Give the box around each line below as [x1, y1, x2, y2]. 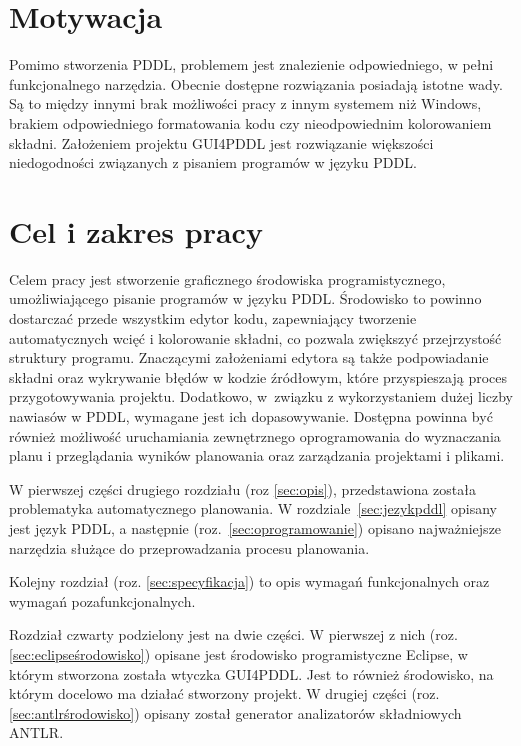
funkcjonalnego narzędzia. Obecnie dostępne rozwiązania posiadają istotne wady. [9, 73, 503, 94]
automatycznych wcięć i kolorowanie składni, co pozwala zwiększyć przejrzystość [9, 327, 502, 348]
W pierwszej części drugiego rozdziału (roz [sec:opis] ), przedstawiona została [9, 478, 476, 499]
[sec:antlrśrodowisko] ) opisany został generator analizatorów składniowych [9, 702, 462, 723]
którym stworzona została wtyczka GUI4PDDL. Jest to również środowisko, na [9, 663, 494, 684]
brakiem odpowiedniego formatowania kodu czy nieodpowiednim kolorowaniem [9, 112, 492, 133]
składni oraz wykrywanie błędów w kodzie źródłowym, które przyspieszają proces [9, 366, 508, 387]
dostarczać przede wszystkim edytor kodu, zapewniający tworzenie [9, 308, 417, 328]
